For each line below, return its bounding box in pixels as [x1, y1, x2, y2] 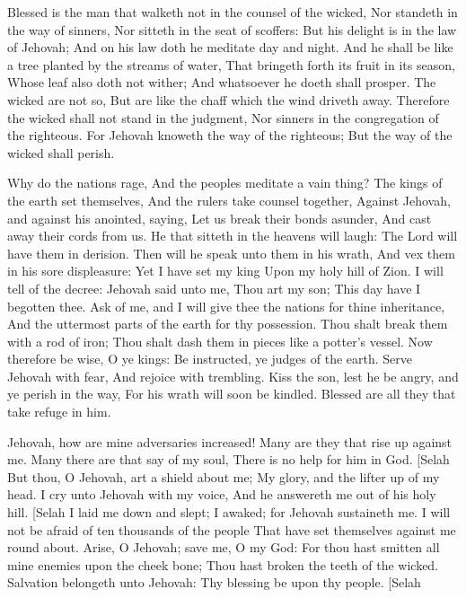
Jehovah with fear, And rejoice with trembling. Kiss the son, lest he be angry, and [7, 366, 459, 385]
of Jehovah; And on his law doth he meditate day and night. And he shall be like [7, 38, 453, 57]
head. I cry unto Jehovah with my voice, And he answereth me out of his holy [7, 485, 436, 504]
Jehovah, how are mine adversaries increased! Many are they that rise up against [7, 432, 453, 451]
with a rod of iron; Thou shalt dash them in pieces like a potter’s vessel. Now [7, 331, 433, 350]
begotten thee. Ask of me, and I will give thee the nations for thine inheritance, [7, 296, 445, 315]
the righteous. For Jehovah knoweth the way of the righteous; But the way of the [7, 126, 453, 145]
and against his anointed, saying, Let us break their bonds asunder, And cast [7, 208, 432, 227]
